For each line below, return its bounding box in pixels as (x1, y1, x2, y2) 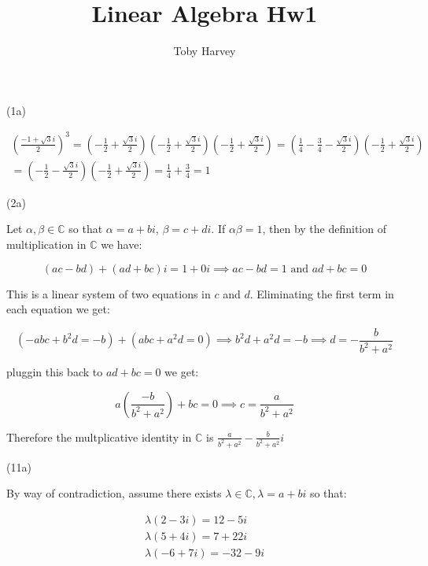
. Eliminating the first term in (249, 285, 394, 301)
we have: (101, 236, 142, 253)
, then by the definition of (262, 220, 386, 237)
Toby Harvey (173, 43, 236, 59)
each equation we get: (6, 301, 110, 317)
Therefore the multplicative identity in (6, 428, 192, 445)
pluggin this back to (6, 364, 103, 380)
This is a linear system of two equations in (6, 285, 211, 301)
